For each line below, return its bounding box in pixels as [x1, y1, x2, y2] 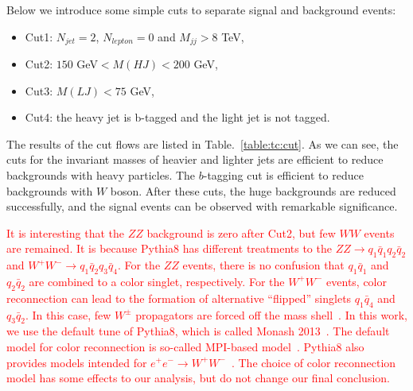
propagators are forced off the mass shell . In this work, [135, 306, 407, 323]
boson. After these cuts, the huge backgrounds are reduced [110, 182, 396, 199]
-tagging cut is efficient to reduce [203, 167, 364, 184]
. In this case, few [25, 306, 111, 323]
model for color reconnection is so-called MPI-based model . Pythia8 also [6, 338, 364, 354]
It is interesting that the [6, 224, 124, 241]
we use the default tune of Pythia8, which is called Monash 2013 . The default [6, 323, 390, 339]
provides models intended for [6, 354, 147, 370]
